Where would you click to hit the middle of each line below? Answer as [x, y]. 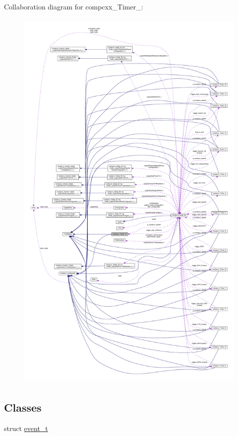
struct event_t [26, 428]
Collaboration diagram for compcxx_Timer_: [74, 6]
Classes [23, 407]
